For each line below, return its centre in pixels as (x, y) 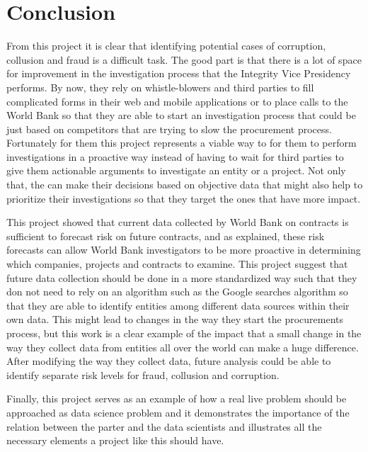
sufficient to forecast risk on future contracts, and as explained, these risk (166, 236)
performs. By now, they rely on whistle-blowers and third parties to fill (160, 87)
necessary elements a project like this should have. (115, 440)
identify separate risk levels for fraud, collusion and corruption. (143, 374)
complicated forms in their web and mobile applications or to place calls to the (177, 101)
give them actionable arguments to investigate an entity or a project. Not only (176, 170)
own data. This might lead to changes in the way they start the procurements (175, 319)
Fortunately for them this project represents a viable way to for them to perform (182, 143)
